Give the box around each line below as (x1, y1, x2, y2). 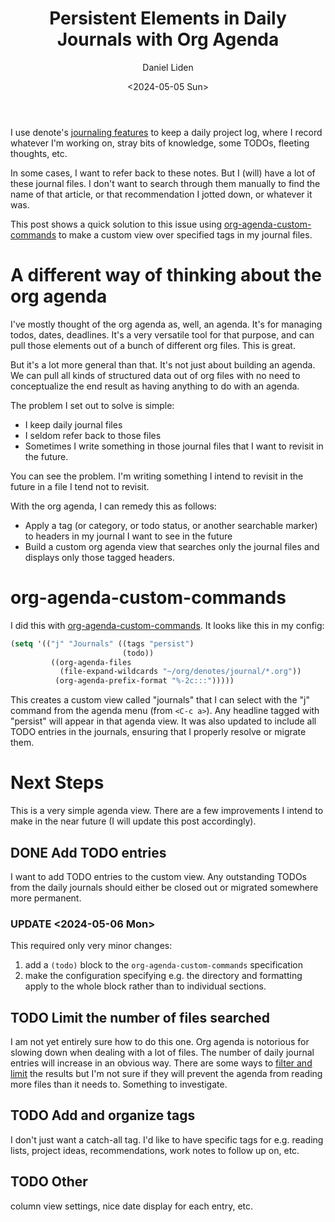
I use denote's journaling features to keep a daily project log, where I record (10, 126, 323, 138)
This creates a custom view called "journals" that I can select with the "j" (10, 694, 310, 706)
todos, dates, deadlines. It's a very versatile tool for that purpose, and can (10, 328, 315, 341)
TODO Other (10, 1173, 88, 1191)
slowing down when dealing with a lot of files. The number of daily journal (10, 1047, 315, 1059)
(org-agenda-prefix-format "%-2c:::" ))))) (54, 676, 235, 686)
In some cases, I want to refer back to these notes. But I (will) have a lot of (10, 167, 316, 179)
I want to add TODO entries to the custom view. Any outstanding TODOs (10, 870, 307, 882)
